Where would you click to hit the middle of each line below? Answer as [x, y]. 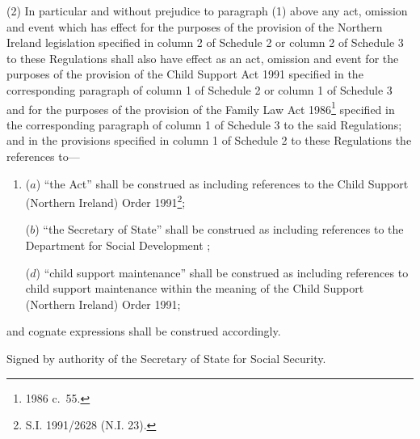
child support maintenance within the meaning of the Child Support [195, 288]
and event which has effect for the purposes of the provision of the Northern [195, 26]
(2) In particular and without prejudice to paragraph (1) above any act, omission [207, 11]
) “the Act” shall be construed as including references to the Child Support [222, 183]
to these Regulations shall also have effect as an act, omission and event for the [203, 58]
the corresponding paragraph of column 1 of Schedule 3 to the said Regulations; [204, 124]
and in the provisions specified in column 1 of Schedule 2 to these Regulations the [209, 140]
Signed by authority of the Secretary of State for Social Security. [166, 358]
